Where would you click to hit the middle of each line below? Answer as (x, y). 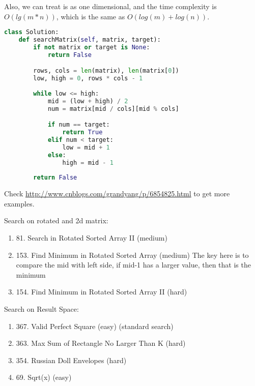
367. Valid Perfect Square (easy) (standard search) (95, 326)
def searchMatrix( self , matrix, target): (90, 40)
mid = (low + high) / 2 (88, 101)
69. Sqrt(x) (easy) (44, 377)
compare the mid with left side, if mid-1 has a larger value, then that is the (133, 265)
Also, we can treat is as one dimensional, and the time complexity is (110, 6)
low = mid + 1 (86, 147)
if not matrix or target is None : (92, 47)
